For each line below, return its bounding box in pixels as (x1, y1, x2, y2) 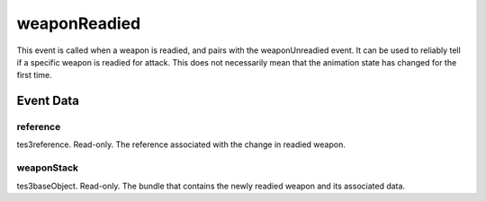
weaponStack (16, 162, 79, 174)
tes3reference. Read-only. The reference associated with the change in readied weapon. (16, 139, 346, 150)
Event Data (16, 93, 80, 109)
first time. (16, 70, 53, 81)
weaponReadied (16, 13, 141, 33)
